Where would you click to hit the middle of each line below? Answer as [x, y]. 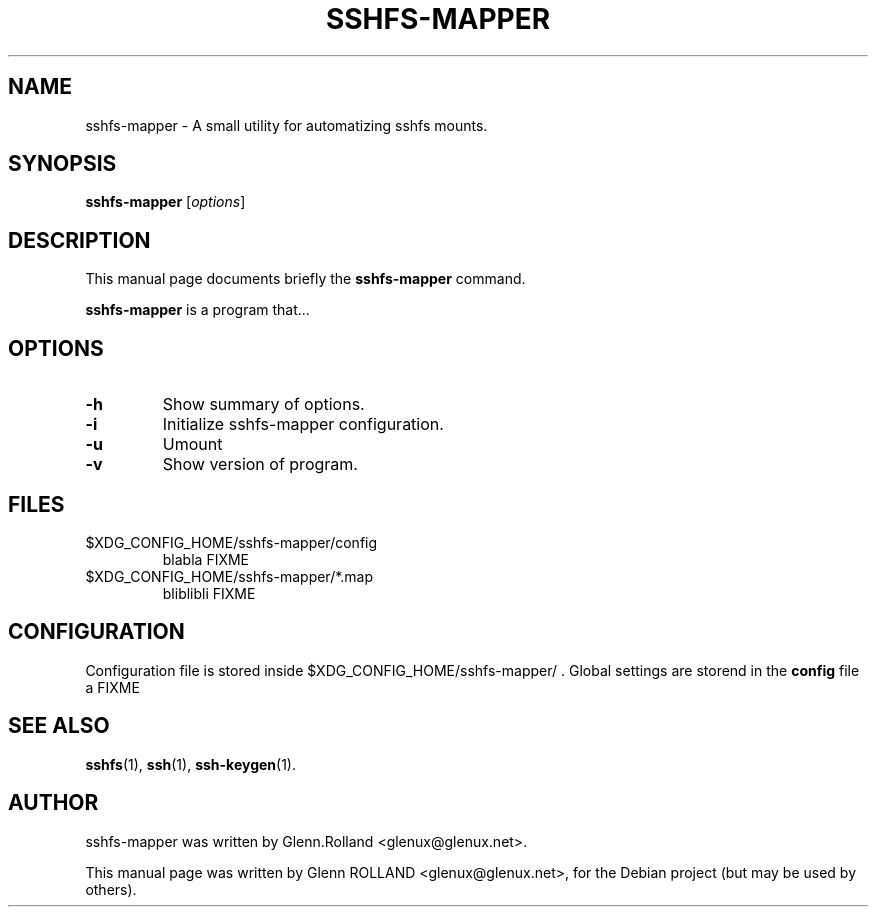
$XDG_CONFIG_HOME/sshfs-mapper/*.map [229, 576]
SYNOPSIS [62, 164]
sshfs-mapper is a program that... [197, 310]
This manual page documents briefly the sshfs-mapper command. [305, 279]
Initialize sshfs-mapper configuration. [303, 424]
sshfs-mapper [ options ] [165, 202]
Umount [192, 444]
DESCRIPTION [79, 240]
